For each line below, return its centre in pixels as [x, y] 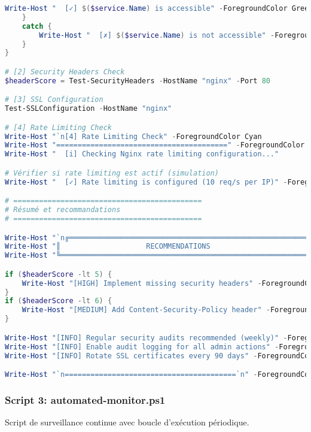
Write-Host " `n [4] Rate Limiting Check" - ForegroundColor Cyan [133, 136]
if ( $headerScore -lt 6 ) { [59, 301]
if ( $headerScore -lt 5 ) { [59, 274]
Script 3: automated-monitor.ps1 [85, 399]
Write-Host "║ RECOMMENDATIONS [108, 247]
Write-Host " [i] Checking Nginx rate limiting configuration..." [142, 154]
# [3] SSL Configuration [54, 100]
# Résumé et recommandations [63, 210]
